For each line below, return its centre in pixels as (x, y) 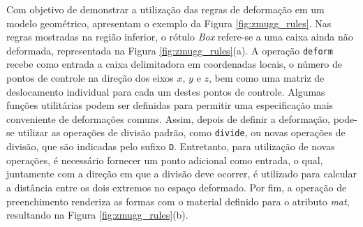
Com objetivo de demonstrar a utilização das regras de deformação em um (165, 9)
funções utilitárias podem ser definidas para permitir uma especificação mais (170, 105)
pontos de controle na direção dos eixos (90, 78)
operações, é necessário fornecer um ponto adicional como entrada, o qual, (165, 160)
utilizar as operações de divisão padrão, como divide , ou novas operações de (181, 132)
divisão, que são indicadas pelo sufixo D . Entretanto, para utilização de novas (171, 146)
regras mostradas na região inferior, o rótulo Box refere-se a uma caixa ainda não (180, 37)
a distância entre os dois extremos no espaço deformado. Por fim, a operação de (177, 187)
